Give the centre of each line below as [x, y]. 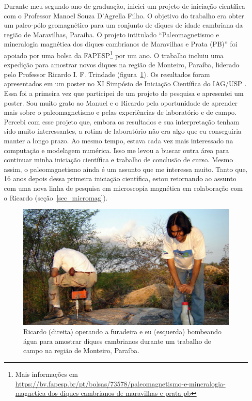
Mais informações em [47, 374]
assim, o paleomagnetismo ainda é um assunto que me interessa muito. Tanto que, [126, 169]
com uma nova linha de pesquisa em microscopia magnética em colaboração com [123, 188]
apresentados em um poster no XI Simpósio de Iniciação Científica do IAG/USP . [125, 84]
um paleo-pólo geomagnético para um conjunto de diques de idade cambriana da [123, 25]
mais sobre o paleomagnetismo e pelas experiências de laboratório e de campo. [120, 112]
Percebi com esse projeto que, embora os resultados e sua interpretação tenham [122, 121]
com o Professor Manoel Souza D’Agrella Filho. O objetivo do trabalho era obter [124, 15]
